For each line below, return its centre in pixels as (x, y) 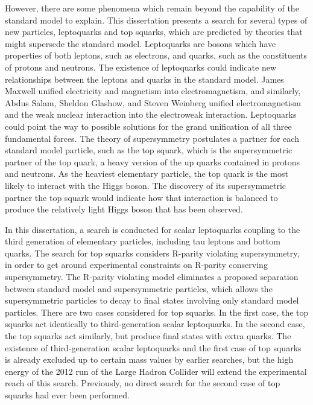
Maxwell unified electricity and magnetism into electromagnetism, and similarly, (153, 91)
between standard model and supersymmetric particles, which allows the (139, 288)
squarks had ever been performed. (67, 395)
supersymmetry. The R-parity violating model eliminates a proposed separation (152, 277)
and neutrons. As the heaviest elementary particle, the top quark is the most (147, 174)
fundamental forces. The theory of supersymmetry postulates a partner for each (152, 138)
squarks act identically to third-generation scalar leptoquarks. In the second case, (155, 324)
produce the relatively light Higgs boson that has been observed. (124, 209)
